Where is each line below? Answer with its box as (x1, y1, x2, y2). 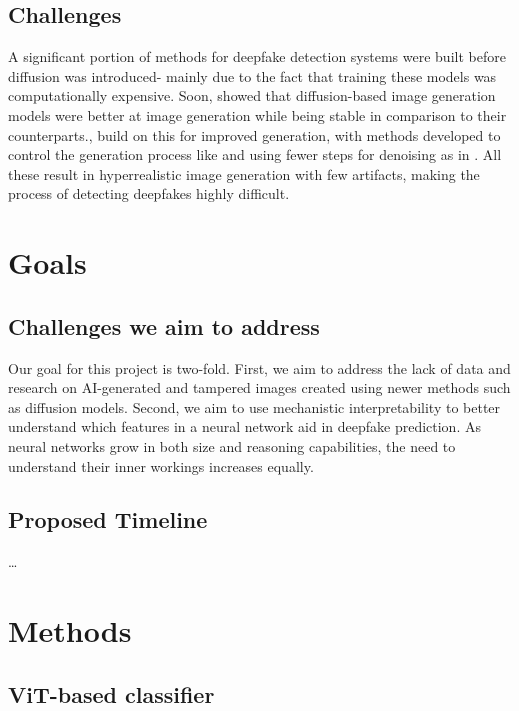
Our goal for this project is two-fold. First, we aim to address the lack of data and (8, 357, 511, 378)
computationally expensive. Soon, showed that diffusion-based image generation (8, 85, 496, 106)
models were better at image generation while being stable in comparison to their (8, 104, 507, 125)
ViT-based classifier (8, 678, 215, 709)
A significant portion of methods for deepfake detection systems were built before (8, 46, 506, 67)
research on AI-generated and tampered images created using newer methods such (8, 377, 511, 398)
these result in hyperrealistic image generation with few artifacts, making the (8, 163, 480, 184)
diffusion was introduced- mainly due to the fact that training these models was (8, 65, 497, 86)
